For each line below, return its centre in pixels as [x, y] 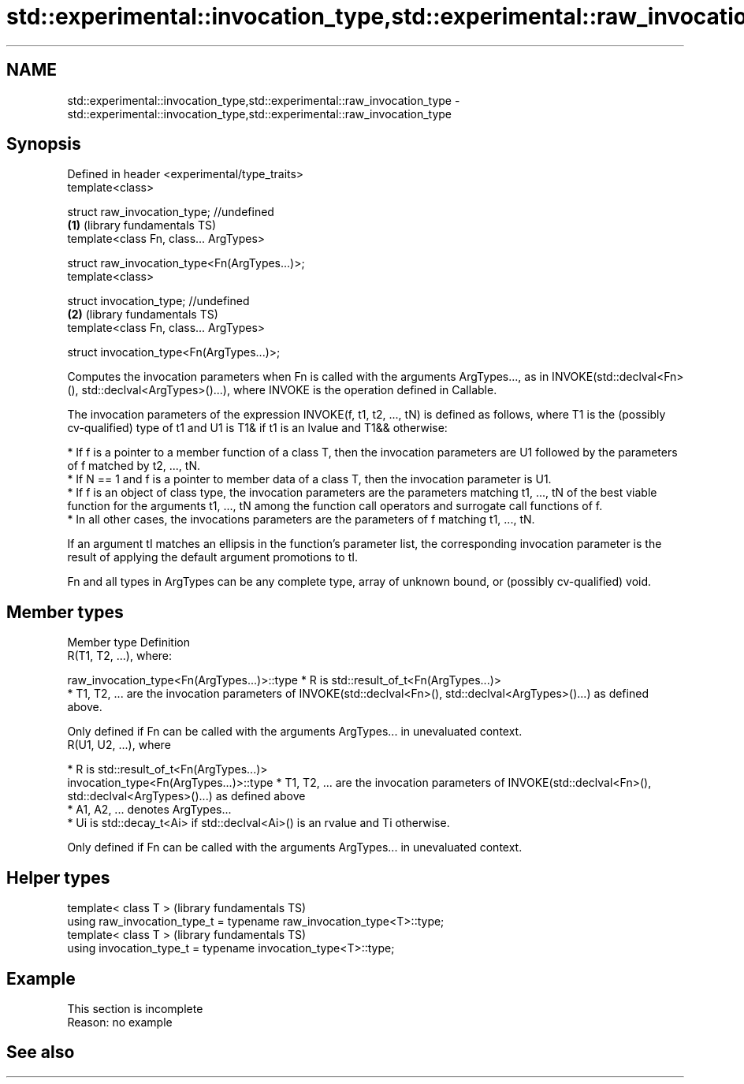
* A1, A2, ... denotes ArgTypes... [149, 810]
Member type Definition [128, 643]
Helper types [58, 877]
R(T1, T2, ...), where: [120, 656]
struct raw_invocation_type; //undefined [171, 212]
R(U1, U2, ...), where [119, 745]
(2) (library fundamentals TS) [143, 315]
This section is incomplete [135, 1008]
